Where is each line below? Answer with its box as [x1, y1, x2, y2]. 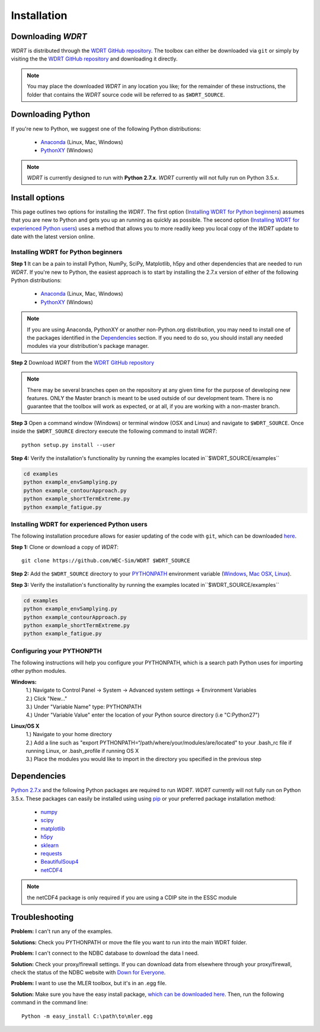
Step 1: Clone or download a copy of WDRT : [11, 543, 119, 551]
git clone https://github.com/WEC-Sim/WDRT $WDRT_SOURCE [21, 557, 191, 564]
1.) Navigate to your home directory [25, 731, 112, 738]
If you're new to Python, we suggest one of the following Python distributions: [11, 125, 201, 132]
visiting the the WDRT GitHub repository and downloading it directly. [11, 55, 178, 62]
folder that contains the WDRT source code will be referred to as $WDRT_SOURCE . [27, 91, 225, 98]
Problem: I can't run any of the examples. [11, 928, 113, 935]
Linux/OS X [11, 722, 40, 729]
